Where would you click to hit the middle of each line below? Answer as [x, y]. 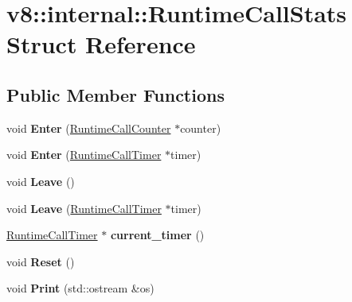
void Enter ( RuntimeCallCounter [89, 128]
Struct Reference [101, 44]
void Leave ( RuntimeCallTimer [84, 208]
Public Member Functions [115, 94]
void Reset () [41, 261]
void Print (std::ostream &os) [80, 288]
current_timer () [157, 235]
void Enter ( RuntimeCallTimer [84, 155]
